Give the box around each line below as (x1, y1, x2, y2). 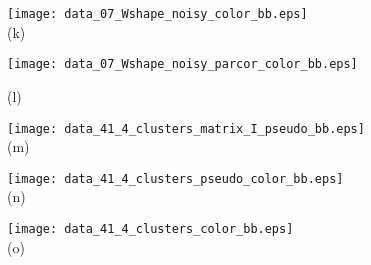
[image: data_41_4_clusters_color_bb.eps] (7, 222, 294, 236)
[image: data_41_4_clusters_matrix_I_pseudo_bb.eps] (7, 121, 365, 136)
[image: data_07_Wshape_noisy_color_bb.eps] (7, 7, 308, 21)
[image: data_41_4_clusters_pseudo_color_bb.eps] (7, 171, 344, 186)
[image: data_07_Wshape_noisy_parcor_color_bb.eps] (7, 57, 358, 72)
